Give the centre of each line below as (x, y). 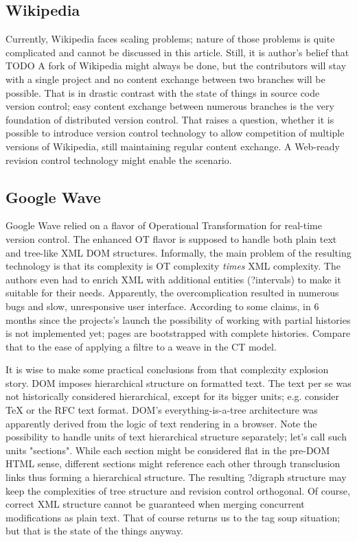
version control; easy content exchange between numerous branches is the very (170, 106)
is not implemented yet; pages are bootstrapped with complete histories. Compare (178, 333)
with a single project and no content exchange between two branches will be (165, 79)
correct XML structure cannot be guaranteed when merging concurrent (155, 504)
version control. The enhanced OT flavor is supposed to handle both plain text (171, 238)
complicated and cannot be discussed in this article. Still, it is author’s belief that (177, 52)
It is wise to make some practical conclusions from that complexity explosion (167, 369)
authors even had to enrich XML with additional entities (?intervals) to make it (173, 279)
